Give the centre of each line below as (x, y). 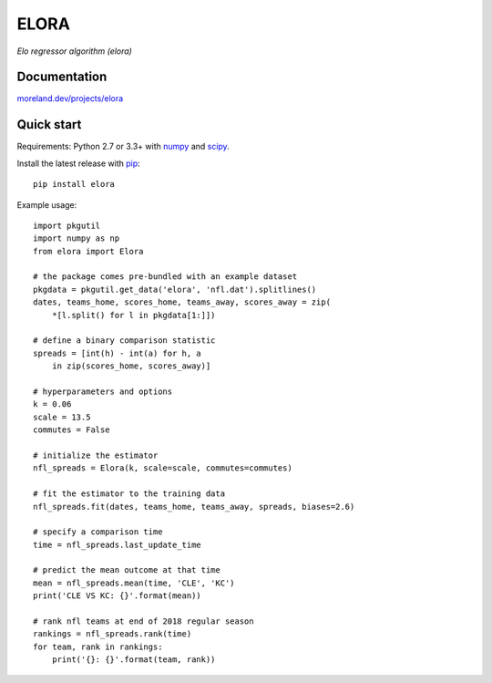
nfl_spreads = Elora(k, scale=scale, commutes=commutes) (163, 468)
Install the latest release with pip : (78, 163)
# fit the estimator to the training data (129, 494)
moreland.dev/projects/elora (70, 98)
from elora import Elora (88, 251)
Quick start (49, 124)
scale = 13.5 (62, 417)
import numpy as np (77, 238)
